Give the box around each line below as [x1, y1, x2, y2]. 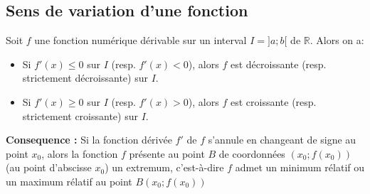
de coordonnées [218, 146, 285, 161]
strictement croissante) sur [22, 108, 138, 123]
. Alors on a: [310, 33, 364, 48]
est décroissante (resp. [230, 56, 327, 71]
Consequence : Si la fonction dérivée [6, 132, 172, 147]
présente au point [129, 146, 205, 161]
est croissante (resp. [230, 94, 317, 109]
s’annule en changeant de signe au [208, 132, 356, 147]
